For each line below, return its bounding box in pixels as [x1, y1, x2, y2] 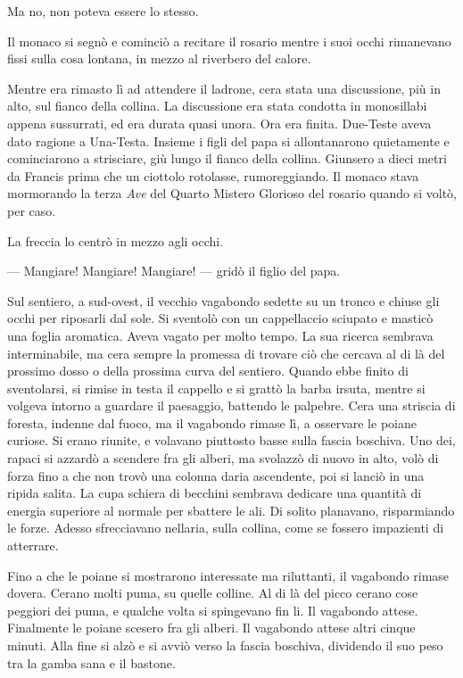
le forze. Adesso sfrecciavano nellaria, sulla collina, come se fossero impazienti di [7, 518, 444, 537]
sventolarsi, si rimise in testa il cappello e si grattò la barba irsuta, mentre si [7, 378, 426, 397]
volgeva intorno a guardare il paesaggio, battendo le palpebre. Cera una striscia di [7, 396, 456, 415]
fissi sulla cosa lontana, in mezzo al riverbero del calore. [7, 49, 311, 68]
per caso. [7, 201, 56, 219]
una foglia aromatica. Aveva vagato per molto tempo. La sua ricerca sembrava [7, 326, 434, 344]
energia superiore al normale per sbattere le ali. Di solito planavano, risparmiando [7, 500, 455, 519]
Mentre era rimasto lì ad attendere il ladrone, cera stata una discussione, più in [7, 79, 441, 97]
